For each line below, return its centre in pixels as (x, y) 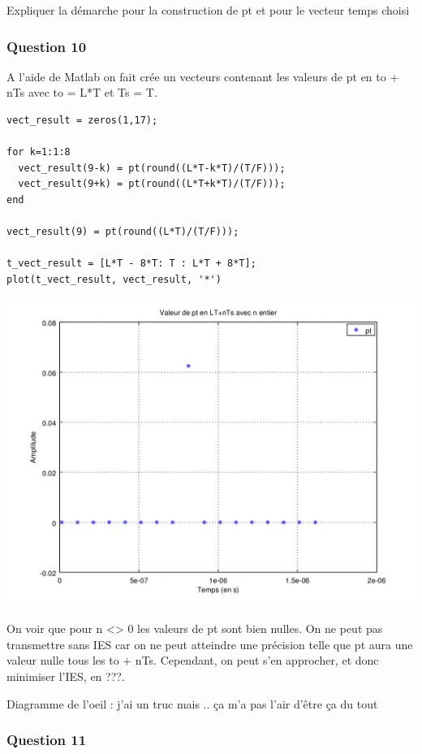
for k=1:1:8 (39, 152)
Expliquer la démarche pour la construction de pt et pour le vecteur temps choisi (208, 10)
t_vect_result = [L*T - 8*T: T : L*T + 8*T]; (131, 264)
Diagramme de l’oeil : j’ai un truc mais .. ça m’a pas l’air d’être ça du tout (192, 703)
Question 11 (47, 740)
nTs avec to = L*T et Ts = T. (82, 92)
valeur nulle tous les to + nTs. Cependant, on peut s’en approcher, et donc (193, 660)
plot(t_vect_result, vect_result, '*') (114, 279)
